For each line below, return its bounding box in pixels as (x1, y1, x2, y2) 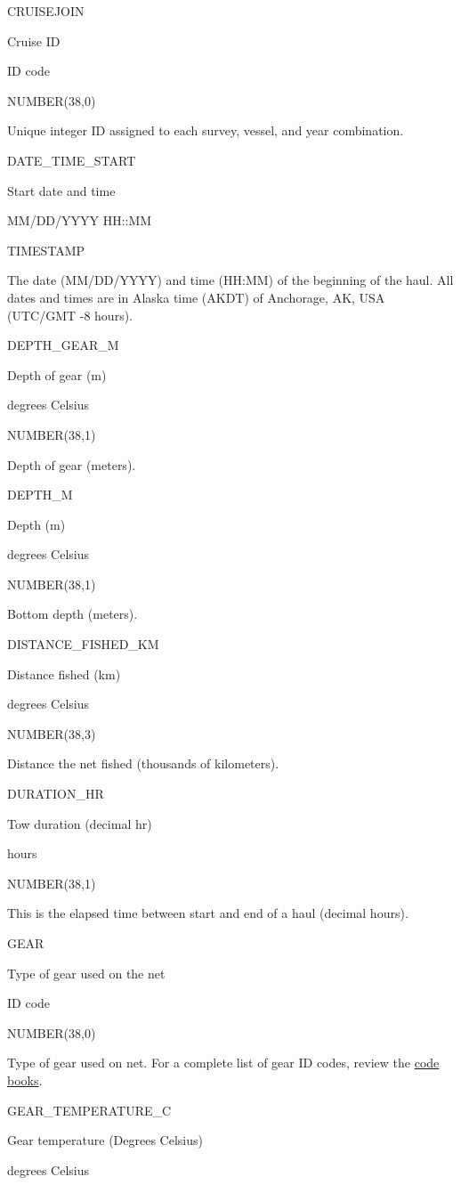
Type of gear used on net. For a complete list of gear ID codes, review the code (7, 1053, 440, 1072)
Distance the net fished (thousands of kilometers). (7, 754, 279, 773)
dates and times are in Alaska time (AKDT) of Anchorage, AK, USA (7, 288, 385, 306)
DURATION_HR (7, 784, 104, 803)
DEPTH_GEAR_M (7, 336, 119, 354)
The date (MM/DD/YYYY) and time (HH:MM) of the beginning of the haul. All (7, 271, 454, 289)
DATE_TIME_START (7, 150, 136, 169)
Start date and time (7, 181, 116, 199)
